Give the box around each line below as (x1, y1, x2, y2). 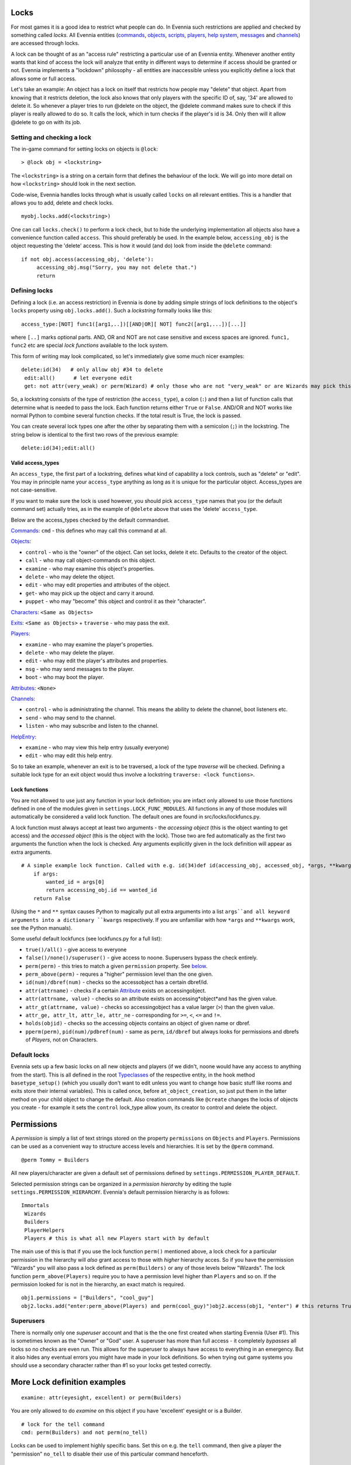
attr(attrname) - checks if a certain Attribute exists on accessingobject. (25, 987, 207, 994)
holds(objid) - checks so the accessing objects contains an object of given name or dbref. (25, 1020, 251, 1027)
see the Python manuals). (11, 925, 73, 931)
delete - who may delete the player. (25, 649, 115, 656)
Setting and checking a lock (11, 133, 92, 141)
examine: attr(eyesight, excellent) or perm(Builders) (21, 1394, 182, 1401)
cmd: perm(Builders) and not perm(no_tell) (21, 1429, 148, 1436)
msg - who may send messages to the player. (25, 665, 135, 672)
